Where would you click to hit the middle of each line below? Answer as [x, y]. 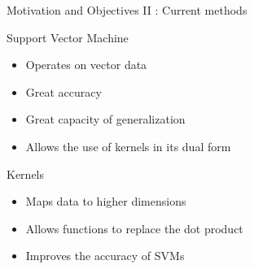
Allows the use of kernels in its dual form [128, 146]
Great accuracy [63, 91]
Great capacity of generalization [105, 119]
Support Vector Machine [68, 37]
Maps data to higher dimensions [106, 201]
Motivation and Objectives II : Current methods [127, 10]
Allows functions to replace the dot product [134, 228]
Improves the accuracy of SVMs [105, 256]
